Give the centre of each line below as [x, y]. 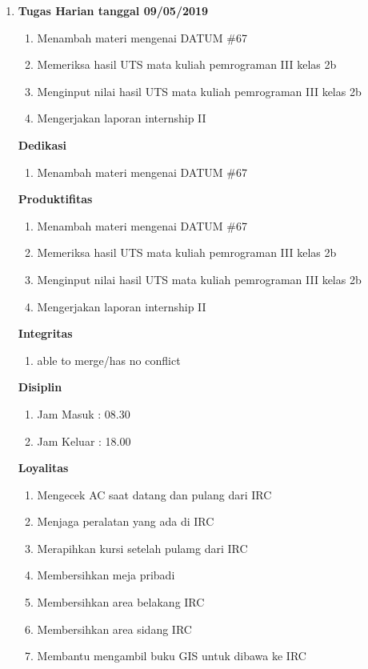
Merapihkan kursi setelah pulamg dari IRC [142, 548]
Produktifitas [55, 199]
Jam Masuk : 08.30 [84, 413]
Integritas [45, 333]
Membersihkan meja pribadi [106, 575]
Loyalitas [43, 468]
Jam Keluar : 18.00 [84, 441]
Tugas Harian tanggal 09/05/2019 [113, 10]
